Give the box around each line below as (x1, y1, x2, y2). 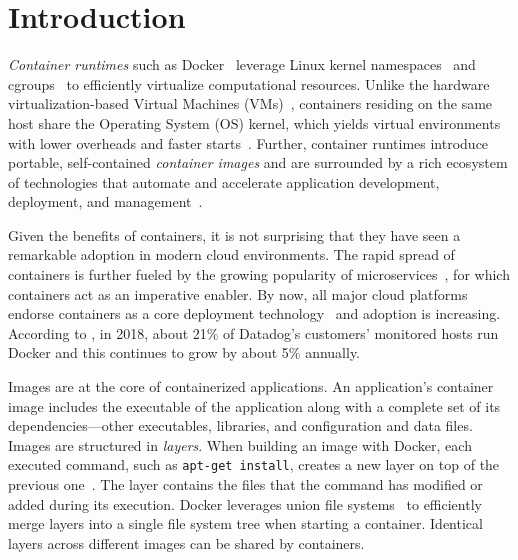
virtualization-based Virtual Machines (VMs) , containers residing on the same (8, 93, 493, 114)
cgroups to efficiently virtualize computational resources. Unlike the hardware (8, 73, 490, 94)
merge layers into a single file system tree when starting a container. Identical (8, 513, 483, 534)
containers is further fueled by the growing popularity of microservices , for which (8, 264, 510, 285)
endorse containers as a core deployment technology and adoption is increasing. (8, 303, 501, 324)
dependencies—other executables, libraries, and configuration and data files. (8, 415, 473, 436)
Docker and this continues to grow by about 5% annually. (8, 342, 361, 363)
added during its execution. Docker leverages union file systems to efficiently (8, 493, 482, 514)
